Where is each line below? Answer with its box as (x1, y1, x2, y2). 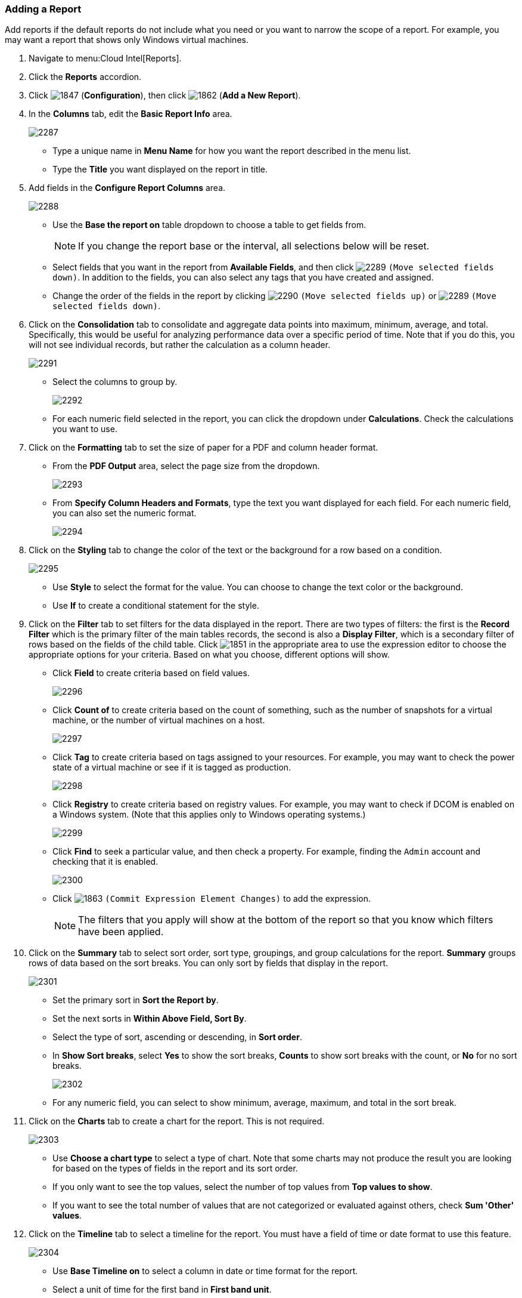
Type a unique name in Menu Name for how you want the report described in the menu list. (52, 146, 411, 156)
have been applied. (78, 926, 164, 938)
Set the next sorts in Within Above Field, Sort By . (52, 1013, 247, 1024)
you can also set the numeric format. (52, 508, 197, 519)
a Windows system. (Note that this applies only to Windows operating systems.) (52, 809, 366, 820)
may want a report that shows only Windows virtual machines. (5, 35, 248, 45)
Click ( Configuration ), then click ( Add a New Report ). (29, 90, 301, 101)
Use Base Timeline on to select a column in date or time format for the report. (52, 1266, 358, 1277)
